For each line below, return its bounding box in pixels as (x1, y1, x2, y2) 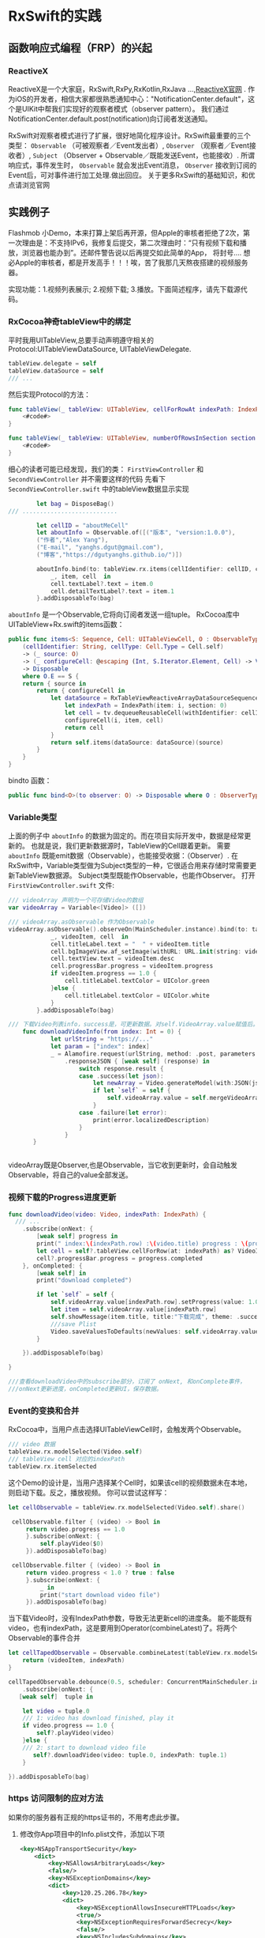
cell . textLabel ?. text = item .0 (50, 580, 154, 587)
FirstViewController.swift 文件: (8, 881, 114, 890)
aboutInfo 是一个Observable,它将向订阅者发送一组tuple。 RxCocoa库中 (8, 610, 241, 619)
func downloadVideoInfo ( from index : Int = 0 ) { (22, 1028, 181, 1036)
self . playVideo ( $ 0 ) (39, 1539, 104, 1548)
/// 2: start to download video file (22, 1743, 147, 1751)
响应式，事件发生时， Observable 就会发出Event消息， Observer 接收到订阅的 (8, 160, 257, 170)
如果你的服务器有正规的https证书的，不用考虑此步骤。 (8, 1812, 184, 1822)
